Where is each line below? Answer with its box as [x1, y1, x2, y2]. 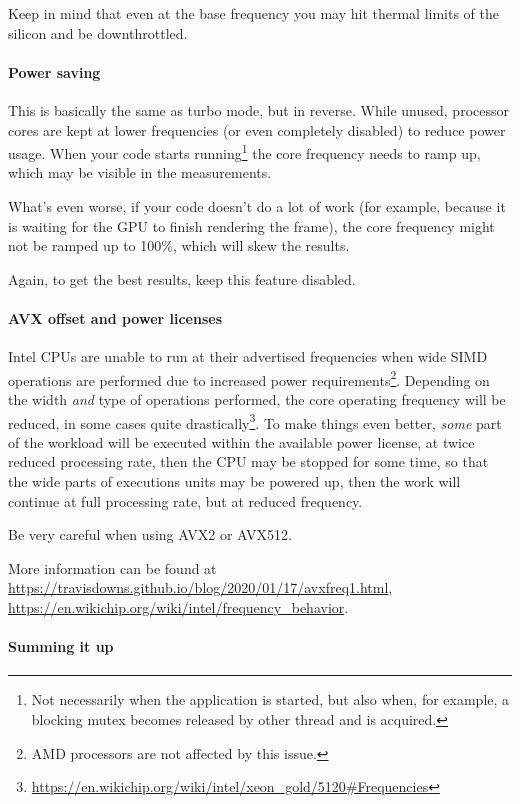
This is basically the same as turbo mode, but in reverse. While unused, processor [8, 99, 509, 120]
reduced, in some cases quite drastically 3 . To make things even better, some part [8, 409, 502, 433]
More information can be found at [8, 557, 217, 578]
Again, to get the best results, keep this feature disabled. [8, 268, 356, 289]
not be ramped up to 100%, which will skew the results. [8, 235, 350, 256]
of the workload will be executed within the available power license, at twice [8, 431, 475, 452]
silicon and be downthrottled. [8, 22, 188, 43]
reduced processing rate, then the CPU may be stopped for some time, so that [8, 451, 489, 472]
